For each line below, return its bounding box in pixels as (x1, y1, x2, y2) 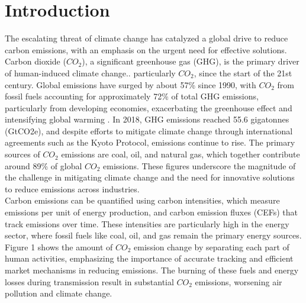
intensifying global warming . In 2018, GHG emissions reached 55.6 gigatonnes (5, 113, 289, 125)
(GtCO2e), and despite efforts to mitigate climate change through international (5, 124, 293, 137)
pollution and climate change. (5, 287, 112, 299)
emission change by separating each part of (134, 240, 289, 253)
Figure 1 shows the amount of (5, 240, 113, 253)
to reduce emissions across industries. (5, 182, 140, 195)
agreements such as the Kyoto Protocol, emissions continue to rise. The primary (5, 136, 295, 149)
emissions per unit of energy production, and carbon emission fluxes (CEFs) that (5, 206, 298, 218)
